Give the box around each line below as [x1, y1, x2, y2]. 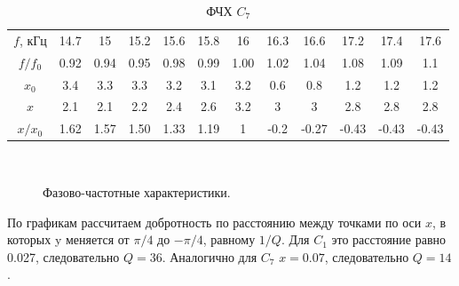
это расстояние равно [331, 230, 447, 249]
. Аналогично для [162, 247, 257, 266]
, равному [202, 230, 256, 249]
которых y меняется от [7, 230, 130, 249]
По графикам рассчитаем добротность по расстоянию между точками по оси [7, 212, 422, 231]
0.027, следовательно [7, 247, 120, 266]
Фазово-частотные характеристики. [43, 182, 231, 201]
